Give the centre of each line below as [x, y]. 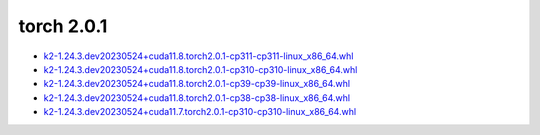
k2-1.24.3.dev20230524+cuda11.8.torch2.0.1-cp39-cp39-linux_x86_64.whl [196, 84]
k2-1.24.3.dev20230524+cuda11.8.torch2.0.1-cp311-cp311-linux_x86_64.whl [198, 56]
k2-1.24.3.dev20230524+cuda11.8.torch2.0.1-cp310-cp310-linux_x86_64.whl [200, 69]
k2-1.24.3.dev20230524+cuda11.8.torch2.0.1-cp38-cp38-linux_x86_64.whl [196, 97]
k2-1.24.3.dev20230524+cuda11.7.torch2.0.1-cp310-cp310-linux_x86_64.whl [200, 112]
